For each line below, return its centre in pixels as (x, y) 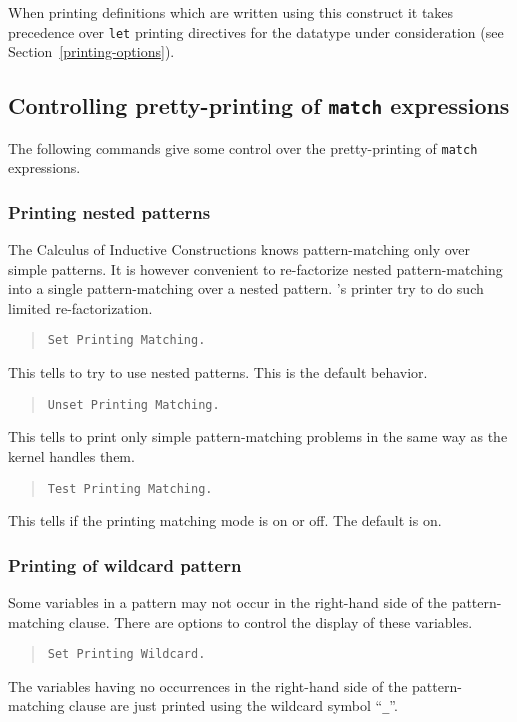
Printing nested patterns (109, 211)
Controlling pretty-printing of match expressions (259, 105)
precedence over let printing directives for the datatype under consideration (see (256, 31)
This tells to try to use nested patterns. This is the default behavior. (218, 372)
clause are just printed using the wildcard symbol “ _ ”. (233, 705)
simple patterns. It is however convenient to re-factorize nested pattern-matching (255, 268)
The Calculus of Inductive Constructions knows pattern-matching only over (239, 249)
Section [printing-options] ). (91, 51)
